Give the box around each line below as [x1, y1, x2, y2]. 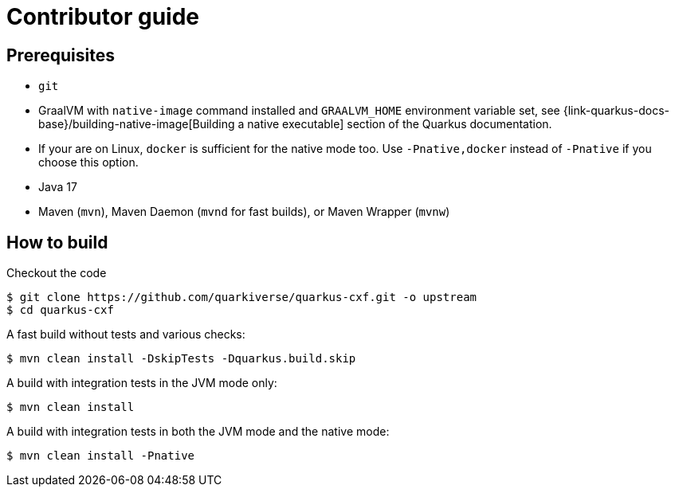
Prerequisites [6, 45, 115, 65]
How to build [6, 232, 108, 252]
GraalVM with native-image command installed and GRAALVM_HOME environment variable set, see [38, 104, 560, 118]
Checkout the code [6, 266, 107, 280]
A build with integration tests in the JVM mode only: [6, 376, 277, 390]
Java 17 [38, 180, 77, 194]
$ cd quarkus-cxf [6, 303, 114, 317]
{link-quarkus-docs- [563, 104, 669, 118]
